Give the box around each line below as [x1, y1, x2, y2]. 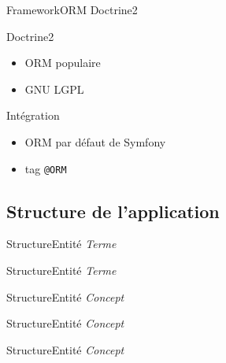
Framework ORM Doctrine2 [6, 2, 138, 17]
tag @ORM [24, 160, 67, 176]
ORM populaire [24, 54, 101, 71]
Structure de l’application [6, 198, 220, 223]
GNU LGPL [24, 80, 84, 97]
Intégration [6, 107, 60, 124]
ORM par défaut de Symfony [24, 133, 166, 150]
